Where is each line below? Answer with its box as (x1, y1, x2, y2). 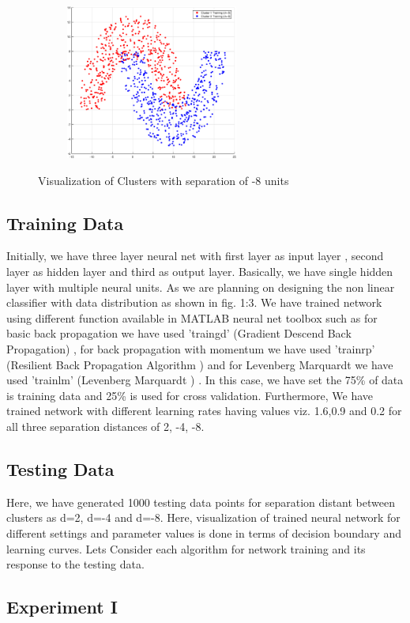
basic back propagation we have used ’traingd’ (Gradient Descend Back (6, 325, 352, 342)
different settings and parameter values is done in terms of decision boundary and (6, 524, 401, 541)
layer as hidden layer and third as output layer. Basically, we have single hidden (6, 262, 393, 279)
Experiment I (6, 595, 118, 619)
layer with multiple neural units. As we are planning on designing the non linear (6, 278, 395, 295)
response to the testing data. (6, 556, 145, 572)
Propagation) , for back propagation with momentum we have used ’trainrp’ (6, 340, 375, 357)
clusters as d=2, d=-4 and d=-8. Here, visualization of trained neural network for (6, 509, 401, 526)
